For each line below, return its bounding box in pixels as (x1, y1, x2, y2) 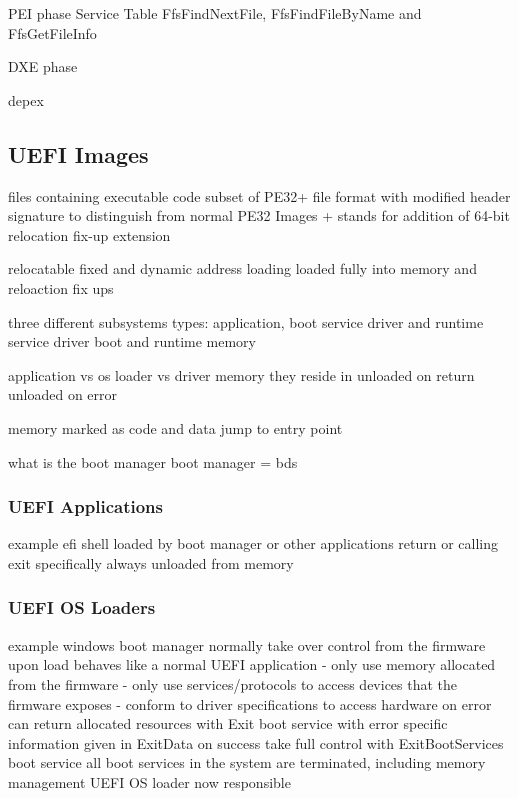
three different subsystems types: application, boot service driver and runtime (8, 311, 484, 332)
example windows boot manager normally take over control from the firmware (8, 634, 486, 655)
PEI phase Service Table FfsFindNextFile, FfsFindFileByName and (8, 3, 422, 23)
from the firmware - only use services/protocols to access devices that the (8, 673, 458, 694)
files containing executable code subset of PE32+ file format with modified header (8, 185, 511, 206)
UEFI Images (8, 138, 149, 169)
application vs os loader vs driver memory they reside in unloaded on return (8, 364, 475, 385)
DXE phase (8, 56, 78, 77)
